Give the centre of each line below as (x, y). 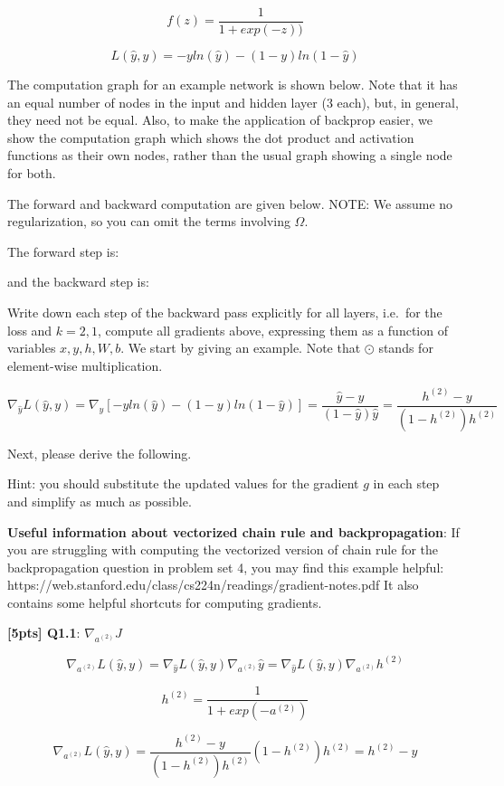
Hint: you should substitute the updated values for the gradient (183, 483)
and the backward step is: (78, 282)
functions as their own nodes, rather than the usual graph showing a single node (230, 155)
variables (32, 348)
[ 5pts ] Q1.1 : (44, 633)
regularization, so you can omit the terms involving (149, 221)
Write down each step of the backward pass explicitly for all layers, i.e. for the (225, 312)
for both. (32, 173)
